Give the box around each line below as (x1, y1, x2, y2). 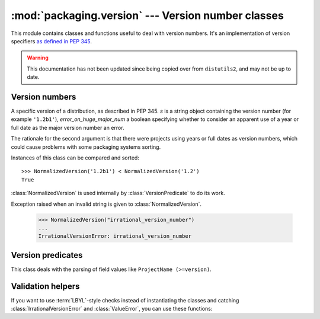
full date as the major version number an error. (11, 124, 124, 131)
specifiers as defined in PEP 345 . (11, 37, 92, 44)
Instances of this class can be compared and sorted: (11, 154, 139, 161)
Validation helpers (11, 281, 80, 291)
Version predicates (11, 250, 83, 260)
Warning (27, 54, 49, 62)
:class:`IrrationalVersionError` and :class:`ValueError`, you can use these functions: (11, 305, 213, 312)
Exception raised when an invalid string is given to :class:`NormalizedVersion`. (11, 200, 201, 208)
